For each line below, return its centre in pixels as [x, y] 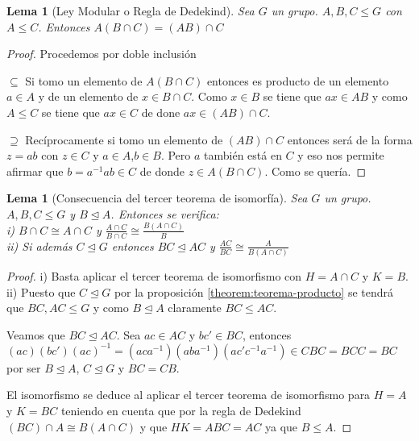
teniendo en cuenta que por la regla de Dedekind [181, 411]
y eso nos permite [341, 155]
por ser [24, 367]
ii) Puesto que [41, 291]
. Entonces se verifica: [165, 213]
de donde [162, 171]
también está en [243, 155]
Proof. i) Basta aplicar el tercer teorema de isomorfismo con [154, 275]
